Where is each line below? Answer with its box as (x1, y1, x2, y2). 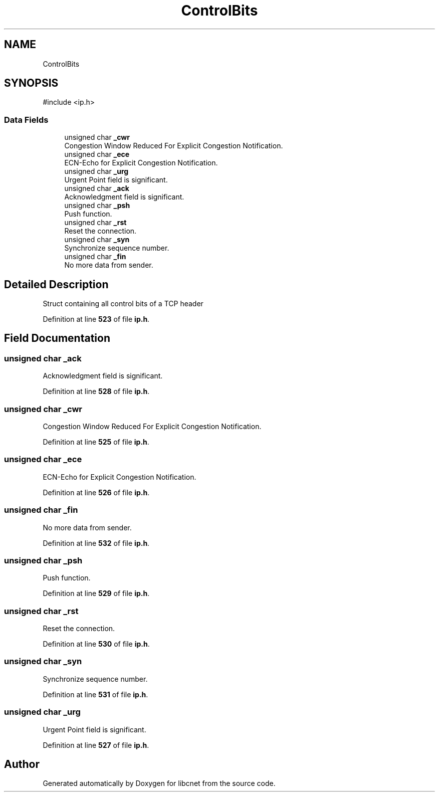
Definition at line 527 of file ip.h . (43, 740, 149, 749)
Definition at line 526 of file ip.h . (43, 488, 150, 497)
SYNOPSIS (4, 77, 59, 90)
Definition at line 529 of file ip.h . (43, 589, 150, 598)
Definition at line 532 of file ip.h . (43, 538, 150, 547)
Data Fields (4, 114, 49, 125)
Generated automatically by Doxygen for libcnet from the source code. (43, 779, 276, 788)
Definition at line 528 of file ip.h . (43, 387, 150, 396)
